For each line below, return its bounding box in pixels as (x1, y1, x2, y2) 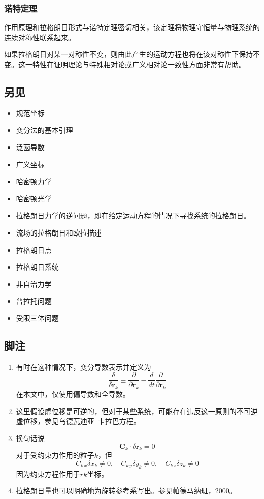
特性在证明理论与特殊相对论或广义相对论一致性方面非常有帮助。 (32, 59, 246, 69)
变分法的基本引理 (16, 125, 73, 135)
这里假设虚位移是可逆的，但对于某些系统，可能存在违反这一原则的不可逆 (16, 405, 258, 416)
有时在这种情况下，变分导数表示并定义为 (16, 361, 151, 372)
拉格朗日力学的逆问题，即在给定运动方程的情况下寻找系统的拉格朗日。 (16, 210, 251, 221)
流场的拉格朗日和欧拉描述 (16, 227, 102, 238)
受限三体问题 (16, 312, 59, 323)
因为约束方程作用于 (16, 468, 80, 479)
